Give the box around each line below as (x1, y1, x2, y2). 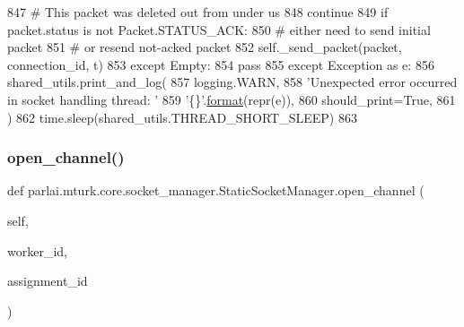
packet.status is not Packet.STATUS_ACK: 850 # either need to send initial (7, 20, 431, 39)
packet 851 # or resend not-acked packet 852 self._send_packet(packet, (7, 38, 402, 56)
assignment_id (7, 271, 88, 290)
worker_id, (7, 241, 67, 260)
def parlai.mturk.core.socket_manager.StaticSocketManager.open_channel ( (7, 181, 425, 200)
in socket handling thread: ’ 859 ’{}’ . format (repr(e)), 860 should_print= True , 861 (7, 90, 456, 108)
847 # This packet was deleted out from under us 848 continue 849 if (7, 3, 389, 21)
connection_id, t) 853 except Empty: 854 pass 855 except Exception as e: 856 (7, 55, 434, 73)
